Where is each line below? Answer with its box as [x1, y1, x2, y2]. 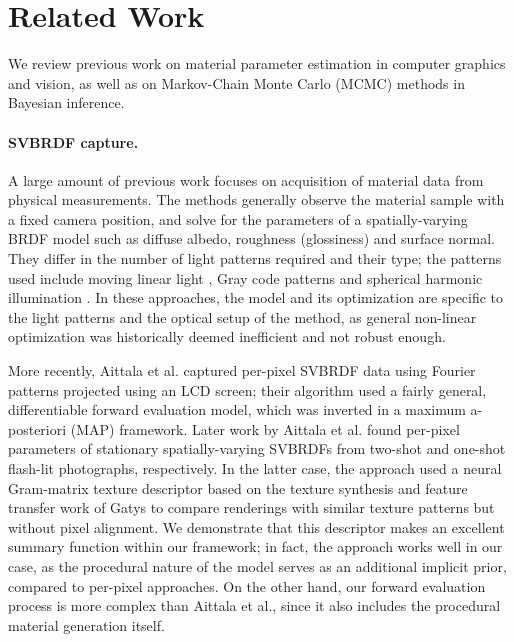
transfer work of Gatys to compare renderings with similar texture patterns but [8, 497, 495, 518]
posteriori [8, 418, 67, 439]
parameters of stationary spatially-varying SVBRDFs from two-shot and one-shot [8, 438, 506, 459]
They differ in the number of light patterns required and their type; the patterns [8, 248, 502, 269]
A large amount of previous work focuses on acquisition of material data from [8, 169, 484, 190]
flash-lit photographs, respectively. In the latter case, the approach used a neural [8, 458, 502, 479]
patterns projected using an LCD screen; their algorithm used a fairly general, [8, 379, 487, 400]
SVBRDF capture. [8, 131, 139, 152]
